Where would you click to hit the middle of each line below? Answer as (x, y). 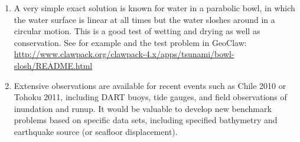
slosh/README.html (53, 65)
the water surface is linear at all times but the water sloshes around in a (144, 19)
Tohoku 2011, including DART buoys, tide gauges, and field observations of (150, 97)
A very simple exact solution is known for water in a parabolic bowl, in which (154, 8)
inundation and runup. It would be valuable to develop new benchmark (143, 108)
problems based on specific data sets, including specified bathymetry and (146, 120)
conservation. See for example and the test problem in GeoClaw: (130, 42)
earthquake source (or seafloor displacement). (96, 131)
